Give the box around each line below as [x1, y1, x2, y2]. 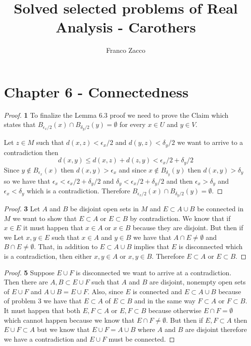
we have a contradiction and [4, 333, 88, 344]
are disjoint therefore [185, 324, 247, 334]
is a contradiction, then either [4, 251, 92, 261]
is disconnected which [178, 241, 243, 252]
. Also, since [88, 286, 123, 296]
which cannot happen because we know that [4, 315, 134, 325]
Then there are [4, 277, 48, 287]
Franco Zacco [106, 45, 146, 55]
